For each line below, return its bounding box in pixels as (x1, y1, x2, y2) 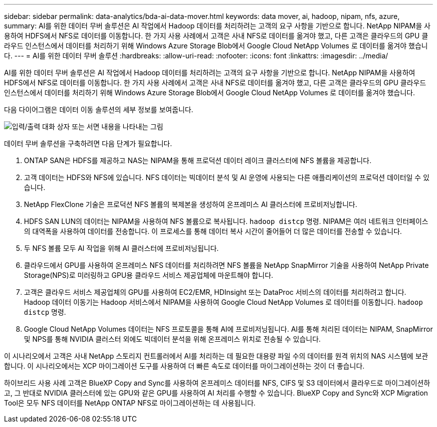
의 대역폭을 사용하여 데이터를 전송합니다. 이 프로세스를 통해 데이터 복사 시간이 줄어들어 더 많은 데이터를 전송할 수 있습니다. (24, 227, 402, 235)
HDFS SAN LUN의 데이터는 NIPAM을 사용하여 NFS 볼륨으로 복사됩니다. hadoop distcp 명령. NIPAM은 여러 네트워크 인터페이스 (24, 217, 429, 225)
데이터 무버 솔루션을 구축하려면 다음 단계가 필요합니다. (4, 139, 172, 148)
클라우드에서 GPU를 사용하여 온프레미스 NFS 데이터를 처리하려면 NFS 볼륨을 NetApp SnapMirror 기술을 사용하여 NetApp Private (24, 261, 429, 269)
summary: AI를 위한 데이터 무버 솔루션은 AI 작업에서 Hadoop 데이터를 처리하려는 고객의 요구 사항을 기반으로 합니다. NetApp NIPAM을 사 (4, 21, 431, 30)
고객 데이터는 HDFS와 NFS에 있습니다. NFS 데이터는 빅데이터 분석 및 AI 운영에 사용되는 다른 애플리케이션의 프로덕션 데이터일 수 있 (24, 173, 430, 182)
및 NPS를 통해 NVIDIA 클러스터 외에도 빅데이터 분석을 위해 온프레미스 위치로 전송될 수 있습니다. (24, 335, 321, 343)
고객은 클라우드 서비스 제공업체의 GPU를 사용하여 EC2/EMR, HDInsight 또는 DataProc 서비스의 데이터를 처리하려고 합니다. (24, 288, 407, 296)
